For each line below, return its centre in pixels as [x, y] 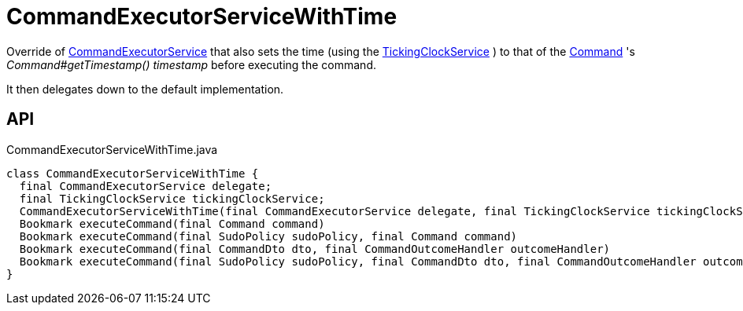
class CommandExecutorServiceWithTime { [133, 173]
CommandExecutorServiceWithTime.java [112, 149]
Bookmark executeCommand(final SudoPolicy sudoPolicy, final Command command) [268, 236]
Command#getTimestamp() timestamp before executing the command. [191, 64]
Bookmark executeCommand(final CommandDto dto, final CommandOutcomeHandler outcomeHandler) [315, 249]
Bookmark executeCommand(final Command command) [172, 223]
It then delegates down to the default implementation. [145, 89]
